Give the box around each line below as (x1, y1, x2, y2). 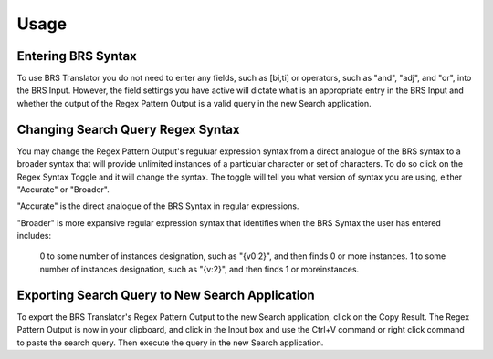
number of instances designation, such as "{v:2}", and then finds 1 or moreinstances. (39, 263, 360, 274)
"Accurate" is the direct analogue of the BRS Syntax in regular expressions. (16, 200, 299, 211)
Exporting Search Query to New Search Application (16, 287, 315, 303)
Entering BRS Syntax (16, 48, 137, 64)
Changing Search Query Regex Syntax (16, 121, 240, 137)
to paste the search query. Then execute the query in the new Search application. (16, 337, 324, 348)
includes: (16, 231, 52, 241)
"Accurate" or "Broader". (16, 183, 110, 195)
